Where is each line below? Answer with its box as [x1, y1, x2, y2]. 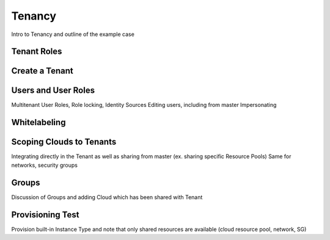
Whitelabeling [11, 117, 66, 128]
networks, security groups [11, 161, 78, 169]
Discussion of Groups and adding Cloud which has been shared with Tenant [11, 193, 203, 201]
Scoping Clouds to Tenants [11, 137, 117, 147]
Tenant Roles [11, 46, 62, 57]
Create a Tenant [11, 66, 73, 76]
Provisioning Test [11, 209, 79, 220]
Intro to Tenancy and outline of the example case [11, 31, 134, 38]
